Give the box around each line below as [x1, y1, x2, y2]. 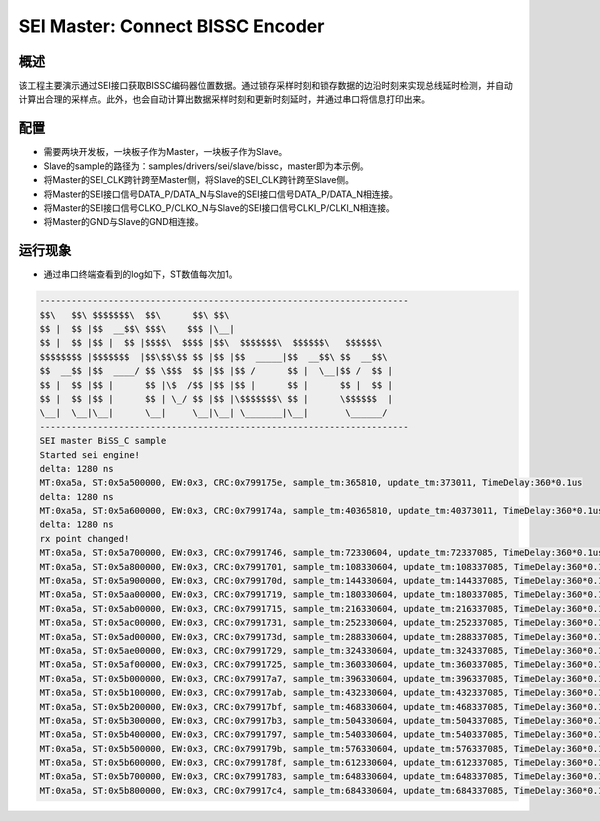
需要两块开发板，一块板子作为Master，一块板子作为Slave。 [43, 146, 288, 158]
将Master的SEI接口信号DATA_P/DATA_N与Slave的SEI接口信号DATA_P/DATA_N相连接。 [43, 188, 399, 200]
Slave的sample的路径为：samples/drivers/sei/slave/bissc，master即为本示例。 [43, 160, 369, 172]
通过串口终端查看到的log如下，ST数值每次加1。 [43, 268, 239, 280]
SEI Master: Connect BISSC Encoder [18, 15, 325, 37]
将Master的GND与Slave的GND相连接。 [43, 216, 204, 228]
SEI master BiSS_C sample [39, 435, 167, 447]
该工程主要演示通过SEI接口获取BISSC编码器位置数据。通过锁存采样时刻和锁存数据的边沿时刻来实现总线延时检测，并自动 [18, 80, 514, 92]
